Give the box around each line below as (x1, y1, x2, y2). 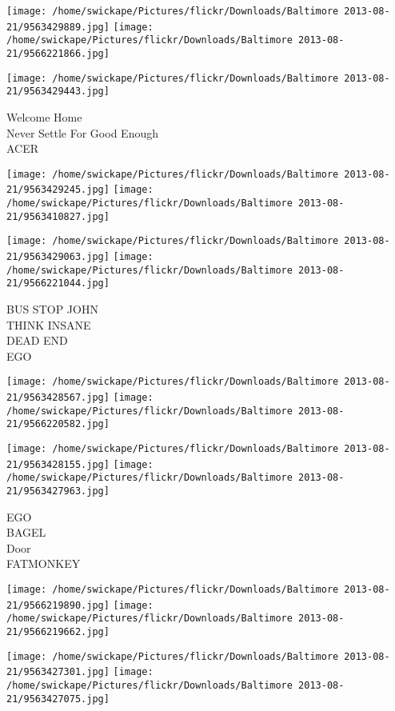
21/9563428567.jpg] (6, 392, 110, 403)
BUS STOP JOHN (6, 300, 98, 317)
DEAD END (6, 332, 68, 349)
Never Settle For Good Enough (6, 124, 158, 141)
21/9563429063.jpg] (6, 251, 110, 262)
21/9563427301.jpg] (6, 666, 110, 678)
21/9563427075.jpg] (6, 693, 110, 705)
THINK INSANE (6, 316, 91, 333)
